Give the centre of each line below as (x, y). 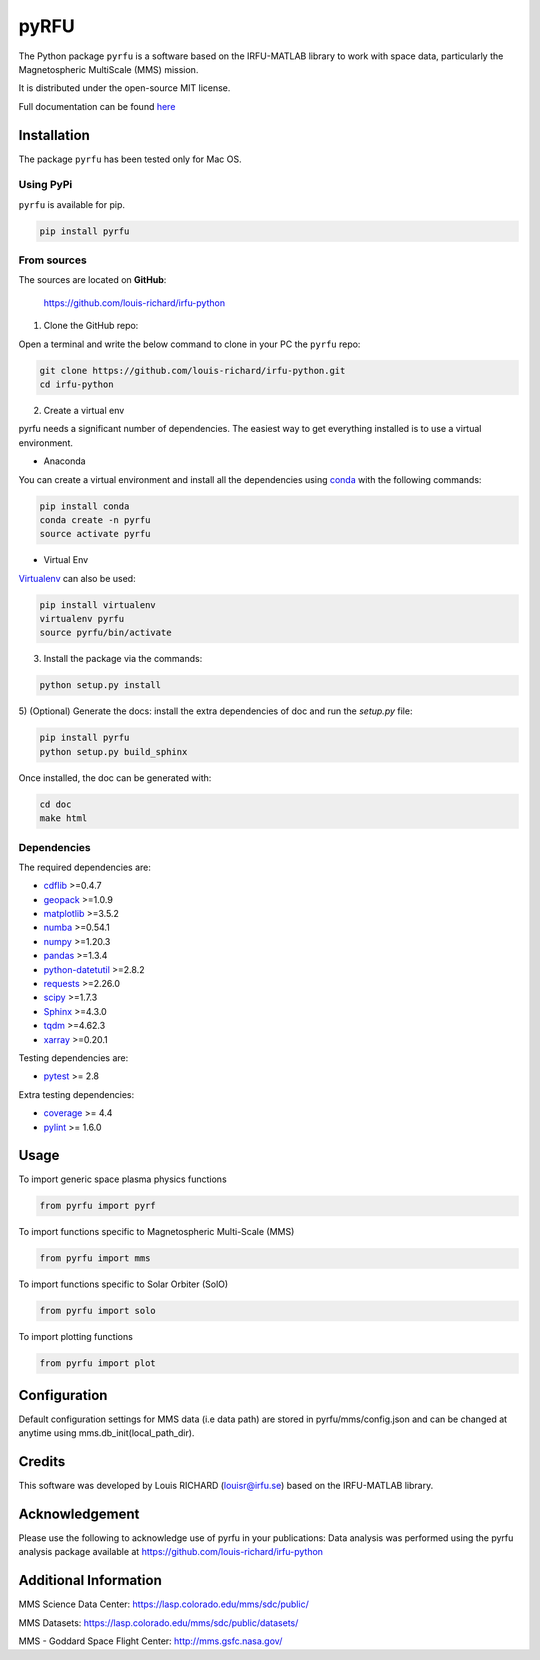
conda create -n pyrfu (95, 519)
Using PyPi (45, 185)
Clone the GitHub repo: (91, 326)
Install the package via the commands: (123, 659)
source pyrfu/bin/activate (105, 633)
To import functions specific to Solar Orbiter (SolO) (123, 1284)
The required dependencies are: (85, 867)
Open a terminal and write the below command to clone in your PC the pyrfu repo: (189, 344)
